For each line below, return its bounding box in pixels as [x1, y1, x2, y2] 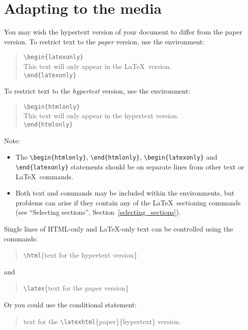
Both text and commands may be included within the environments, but [15, 188, 235, 198]
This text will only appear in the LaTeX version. [23, 61, 172, 71]
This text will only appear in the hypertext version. [23, 110, 179, 121]
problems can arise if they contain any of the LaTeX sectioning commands [15, 197, 241, 207]
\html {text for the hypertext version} [23, 250, 138, 260]
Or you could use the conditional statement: [4, 299, 137, 310]
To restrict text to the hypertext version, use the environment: [4, 86, 190, 96]
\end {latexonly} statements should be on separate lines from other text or [15, 161, 244, 171]
